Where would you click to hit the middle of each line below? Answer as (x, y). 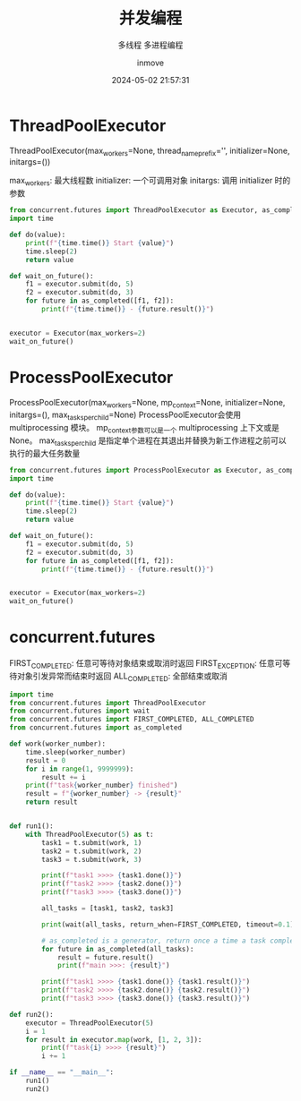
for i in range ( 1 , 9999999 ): (80, 769)
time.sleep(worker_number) (76, 752)
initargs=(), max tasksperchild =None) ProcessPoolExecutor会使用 (125, 416)
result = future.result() (105, 957)
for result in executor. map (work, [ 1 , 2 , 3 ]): (114, 1039)
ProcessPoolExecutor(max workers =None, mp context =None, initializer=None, (147, 403)
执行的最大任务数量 (45, 453)
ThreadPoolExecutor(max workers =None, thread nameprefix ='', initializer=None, (150, 151)
